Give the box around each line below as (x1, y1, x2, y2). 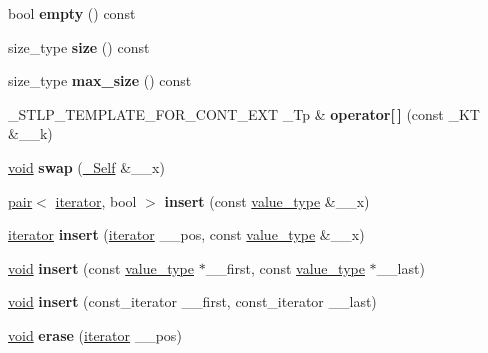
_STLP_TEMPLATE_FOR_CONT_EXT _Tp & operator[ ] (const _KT (8, 103, 480, 124)
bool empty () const (8, 3, 136, 23)
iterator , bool (55, 190, 137, 211)
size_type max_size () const (8, 70, 192, 91)
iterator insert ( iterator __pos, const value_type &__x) (8, 224, 365, 245)
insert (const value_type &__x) (164, 190, 370, 211)
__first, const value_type (205, 257, 365, 278)
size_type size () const (8, 36, 150, 57)
